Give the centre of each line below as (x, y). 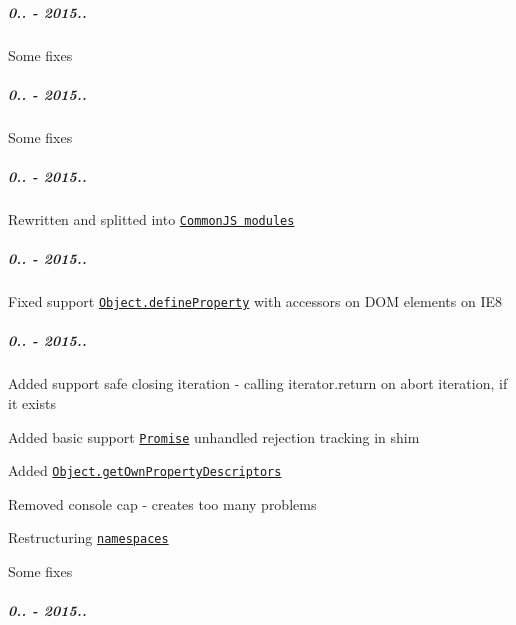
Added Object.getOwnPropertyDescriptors (145, 470)
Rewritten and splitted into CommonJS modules (151, 218)
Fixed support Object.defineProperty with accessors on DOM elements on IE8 (255, 301)
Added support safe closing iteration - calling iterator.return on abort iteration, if (258, 383)
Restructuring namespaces (88, 537)
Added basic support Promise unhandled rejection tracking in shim (214, 436)
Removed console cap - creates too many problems (162, 503)
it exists (32, 402)
